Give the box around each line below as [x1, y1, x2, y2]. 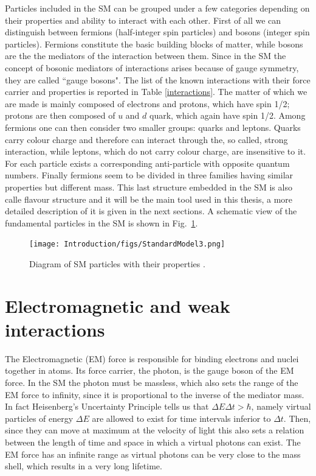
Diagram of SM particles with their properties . [29, 257, 205, 270]
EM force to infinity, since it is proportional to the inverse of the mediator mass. [5, 388, 304, 401]
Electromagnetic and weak [5, 293, 230, 318]
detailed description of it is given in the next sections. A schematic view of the [5, 205, 297, 217]
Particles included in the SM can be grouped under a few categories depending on [5, 2, 310, 14]
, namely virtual [251, 400, 311, 413]
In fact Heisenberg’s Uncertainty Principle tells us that [5, 400, 209, 413]
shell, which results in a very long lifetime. [5, 460, 162, 472]
